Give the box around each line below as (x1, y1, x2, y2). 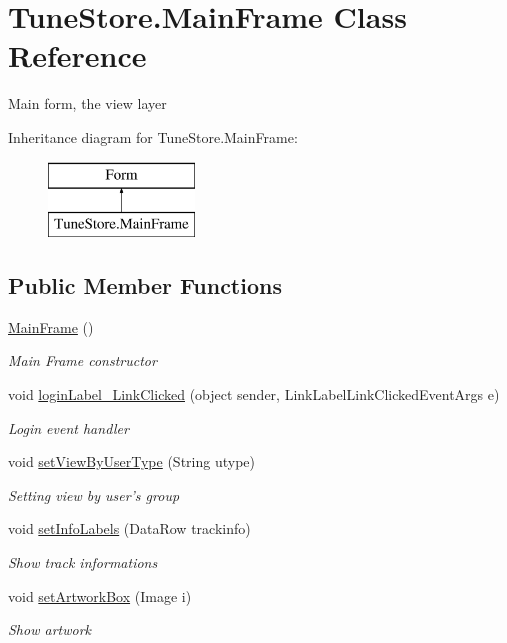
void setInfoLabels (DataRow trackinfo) (8, 518, 251, 539)
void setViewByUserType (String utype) (8, 451, 255, 472)
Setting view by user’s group (8, 484, 180, 505)
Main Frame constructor (8, 350, 157, 371)
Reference (8, 35, 147, 76)
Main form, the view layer (8, 93, 167, 114)
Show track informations (8, 552, 158, 573)
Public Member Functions (8, 270, 282, 301)
